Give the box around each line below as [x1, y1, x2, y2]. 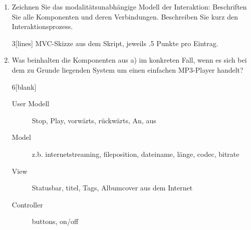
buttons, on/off [32, 216, 79, 226]
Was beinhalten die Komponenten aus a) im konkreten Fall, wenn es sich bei [12, 55, 247, 65]
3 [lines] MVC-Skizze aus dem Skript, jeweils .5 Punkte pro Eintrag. [12, 38, 218, 48]
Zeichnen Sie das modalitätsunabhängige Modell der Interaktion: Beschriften [12, 2, 247, 12]
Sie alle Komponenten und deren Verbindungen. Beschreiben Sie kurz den [12, 11, 238, 22]
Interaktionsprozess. [12, 21, 73, 32]
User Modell [12, 98, 50, 109]
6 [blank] [12, 81, 37, 92]
